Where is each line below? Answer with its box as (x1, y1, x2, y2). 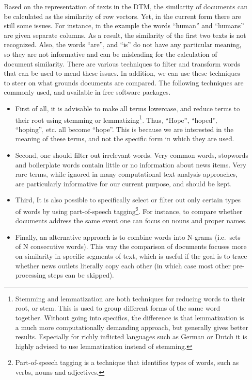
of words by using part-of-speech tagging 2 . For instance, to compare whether (15, 204, 242, 216)
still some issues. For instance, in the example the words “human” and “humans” (4, 20, 244, 31)
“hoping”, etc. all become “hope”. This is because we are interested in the (15, 124, 234, 134)
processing (15, 270, 46, 280)
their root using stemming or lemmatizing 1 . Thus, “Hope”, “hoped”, (15, 113, 218, 125)
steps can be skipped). (48, 270, 114, 280)
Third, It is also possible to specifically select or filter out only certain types (15, 195, 241, 205)
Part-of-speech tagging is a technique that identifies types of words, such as (15, 357, 239, 367)
